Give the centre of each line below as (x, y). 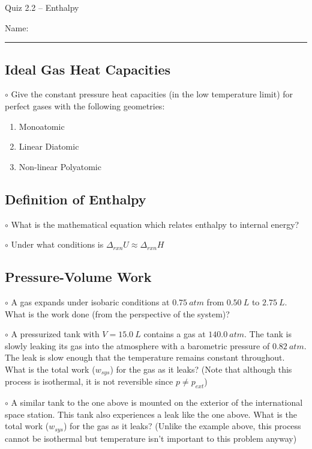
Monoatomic (42, 126)
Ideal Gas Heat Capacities (88, 69)
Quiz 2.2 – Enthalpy (42, 7)
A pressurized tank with (55, 334)
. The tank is (268, 334)
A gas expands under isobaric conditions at (90, 301)
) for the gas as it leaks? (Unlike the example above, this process (182, 426)
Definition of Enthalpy (76, 199)
